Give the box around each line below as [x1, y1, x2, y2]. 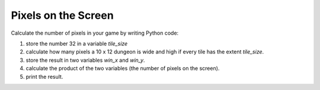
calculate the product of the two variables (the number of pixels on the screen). [25, 65, 220, 72]
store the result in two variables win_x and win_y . [25, 56, 145, 64]
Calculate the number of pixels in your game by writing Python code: [11, 29, 179, 36]
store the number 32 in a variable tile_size [25, 40, 128, 47]
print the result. [25, 73, 63, 80]
